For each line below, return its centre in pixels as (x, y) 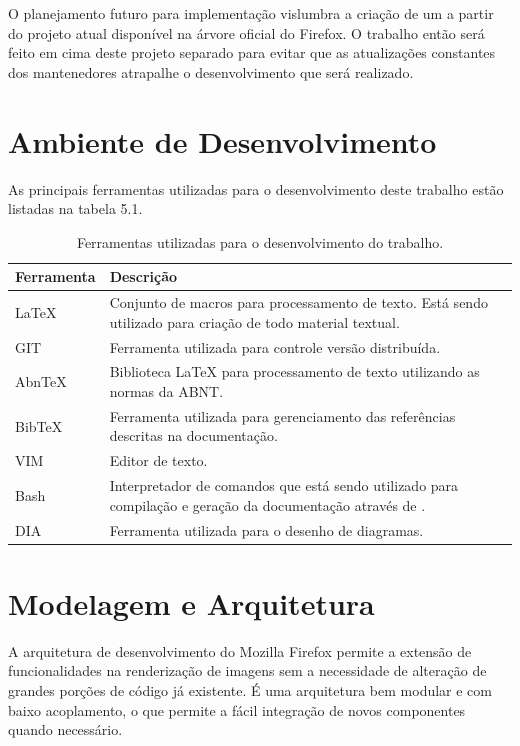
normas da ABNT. (166, 391)
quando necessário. (65, 729)
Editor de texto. (158, 460)
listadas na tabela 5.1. (75, 208)
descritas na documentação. (193, 435)
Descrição (143, 276)
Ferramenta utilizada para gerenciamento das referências (282, 415)
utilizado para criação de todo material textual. (254, 321)
